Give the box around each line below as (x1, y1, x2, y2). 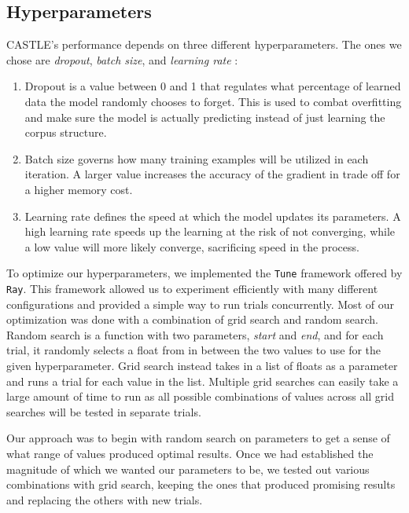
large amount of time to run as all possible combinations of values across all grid (6, 388, 395, 405)
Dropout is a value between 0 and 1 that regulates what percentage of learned (24, 78, 401, 94)
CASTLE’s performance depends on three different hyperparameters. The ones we (6, 36, 402, 53)
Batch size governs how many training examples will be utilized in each (24, 150, 369, 167)
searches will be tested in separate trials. (6, 403, 201, 420)
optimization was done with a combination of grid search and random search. (6, 311, 378, 328)
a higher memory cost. (24, 181, 133, 197)
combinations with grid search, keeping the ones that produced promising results (6, 476, 396, 493)
